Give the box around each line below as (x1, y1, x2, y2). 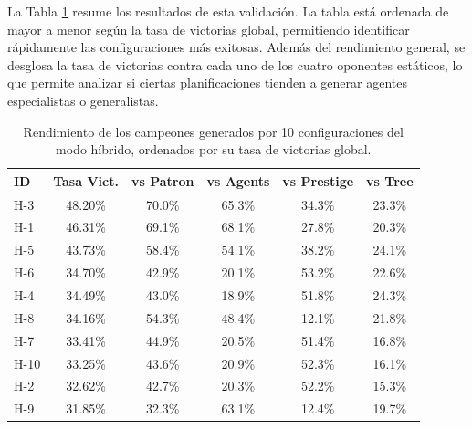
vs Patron (131, 171, 194, 190)
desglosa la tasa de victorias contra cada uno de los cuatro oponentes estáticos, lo (7, 55, 463, 74)
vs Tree (366, 171, 414, 190)
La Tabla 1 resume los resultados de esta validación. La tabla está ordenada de (7, 2, 449, 20)
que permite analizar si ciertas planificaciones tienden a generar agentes (7, 73, 407, 92)
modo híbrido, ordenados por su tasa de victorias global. (56, 140, 372, 159)
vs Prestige (282, 171, 354, 190)
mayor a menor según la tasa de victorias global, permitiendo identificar (7, 19, 410, 38)
